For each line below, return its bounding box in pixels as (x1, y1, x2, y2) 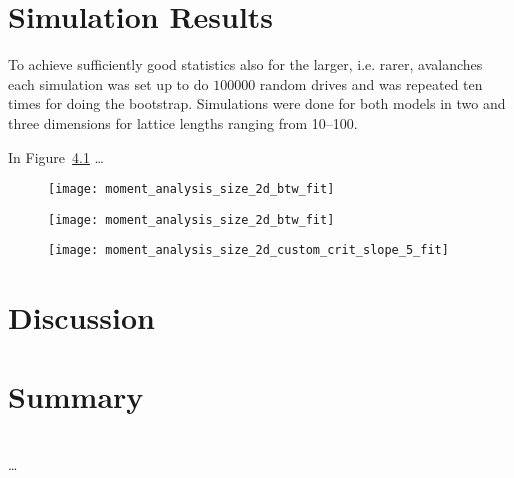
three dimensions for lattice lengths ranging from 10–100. (8, 112, 358, 133)
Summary (8, 375, 144, 416)
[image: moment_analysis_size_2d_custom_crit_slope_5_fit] (48, 243, 449, 258)
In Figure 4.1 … (8, 146, 104, 167)
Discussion (8, 297, 155, 338)
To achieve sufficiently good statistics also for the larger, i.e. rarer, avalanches (8, 54, 483, 75)
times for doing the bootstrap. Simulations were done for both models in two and (8, 93, 506, 114)
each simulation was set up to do (8, 73, 209, 94)
